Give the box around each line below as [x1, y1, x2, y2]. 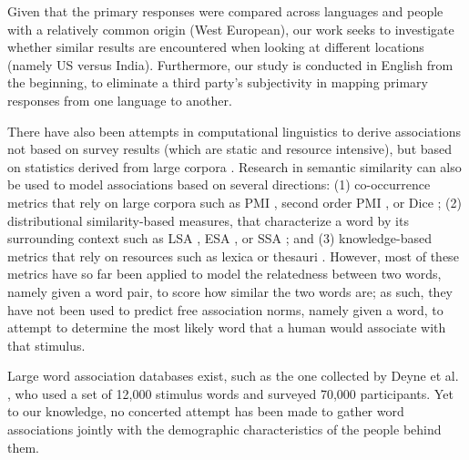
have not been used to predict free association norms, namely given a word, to [7, 300, 444, 319]
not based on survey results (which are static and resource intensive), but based [7, 139, 453, 158]
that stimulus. [7, 335, 86, 354]
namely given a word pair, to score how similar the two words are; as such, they [7, 281, 454, 301]
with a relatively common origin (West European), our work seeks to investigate [7, 19, 454, 38]
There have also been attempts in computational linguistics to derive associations [7, 121, 461, 140]
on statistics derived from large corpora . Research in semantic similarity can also [7, 157, 462, 176]
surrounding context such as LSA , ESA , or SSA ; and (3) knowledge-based [7, 229, 432, 248]
